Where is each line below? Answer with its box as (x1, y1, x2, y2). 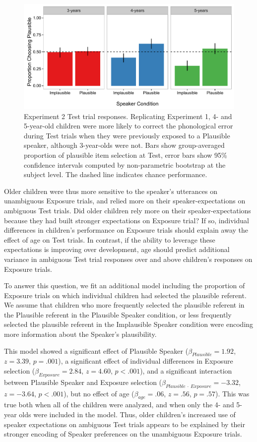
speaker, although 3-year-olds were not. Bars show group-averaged (24, 140, 225, 150)
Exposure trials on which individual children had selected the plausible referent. (4, 290, 247, 300)
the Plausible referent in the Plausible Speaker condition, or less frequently (4, 309, 232, 319)
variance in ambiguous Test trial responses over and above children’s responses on (4, 253, 253, 264)
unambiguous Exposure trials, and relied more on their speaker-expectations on (4, 195, 246, 206)
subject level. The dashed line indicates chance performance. (24, 169, 207, 180)
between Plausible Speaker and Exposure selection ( (4, 377, 162, 387)
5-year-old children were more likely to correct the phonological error (24, 121, 233, 131)
